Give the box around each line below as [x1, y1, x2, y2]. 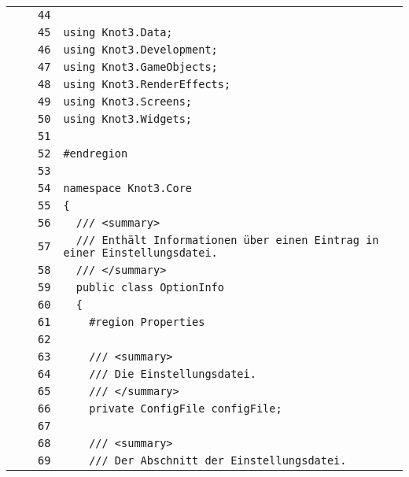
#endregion [63, 147, 128, 160]
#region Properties [89, 316, 205, 328]
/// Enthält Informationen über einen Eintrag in [76, 234, 379, 246]
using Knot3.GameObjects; [63, 61, 218, 73]
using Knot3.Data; [63, 26, 173, 39]
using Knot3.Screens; [63, 95, 193, 108]
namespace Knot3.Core [63, 182, 193, 194]
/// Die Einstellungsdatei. [89, 368, 256, 380]
